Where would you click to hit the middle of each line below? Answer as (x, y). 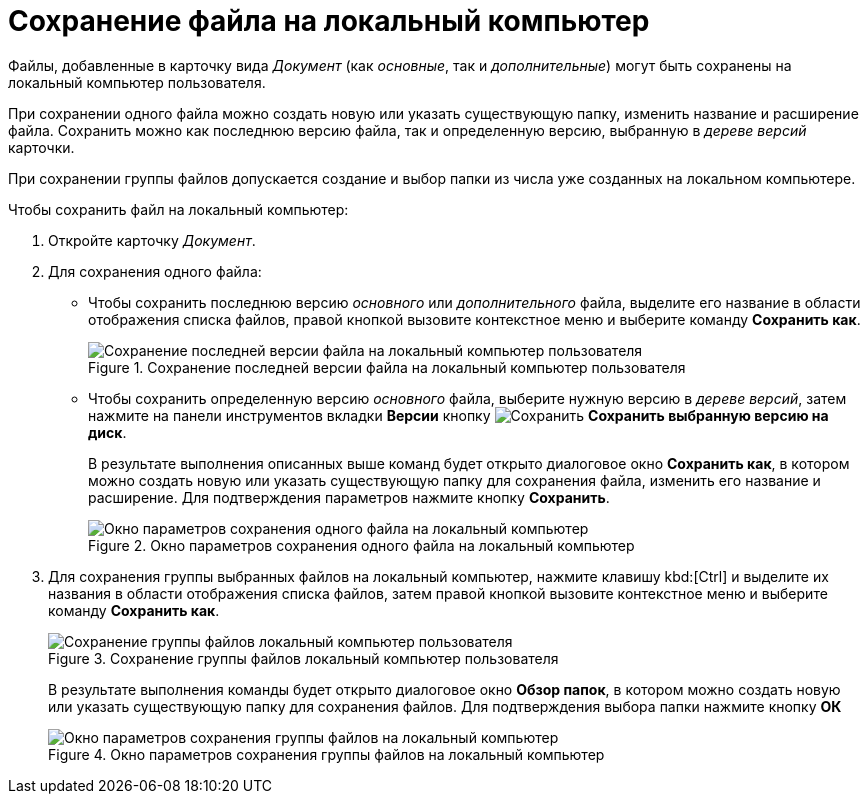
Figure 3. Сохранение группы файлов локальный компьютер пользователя (303, 658)
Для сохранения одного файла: (155, 271)
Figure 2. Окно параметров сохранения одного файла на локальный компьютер (361, 545)
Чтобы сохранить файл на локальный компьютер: (178, 209)
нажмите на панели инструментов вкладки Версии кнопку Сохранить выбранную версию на (458, 415)
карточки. (41, 147)
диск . (107, 432)
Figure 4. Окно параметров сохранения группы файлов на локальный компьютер (326, 754)
